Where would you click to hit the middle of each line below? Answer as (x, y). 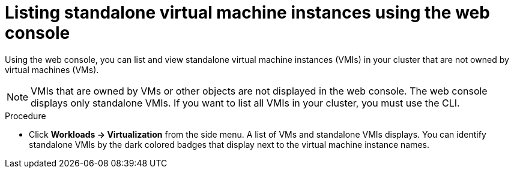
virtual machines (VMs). (52, 69)
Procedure (26, 116)
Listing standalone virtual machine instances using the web (247, 13)
